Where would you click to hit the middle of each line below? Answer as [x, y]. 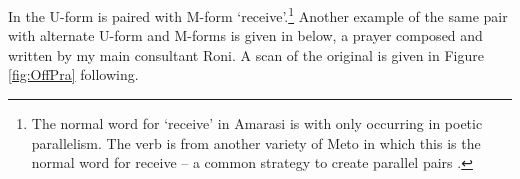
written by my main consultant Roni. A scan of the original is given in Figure [246, 54]
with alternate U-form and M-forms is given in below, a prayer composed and [245, 35]
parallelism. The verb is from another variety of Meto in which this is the [256, 142]
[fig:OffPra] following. [73, 74]
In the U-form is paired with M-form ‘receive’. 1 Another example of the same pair [258, 14]
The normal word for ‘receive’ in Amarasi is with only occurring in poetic [257, 123]
